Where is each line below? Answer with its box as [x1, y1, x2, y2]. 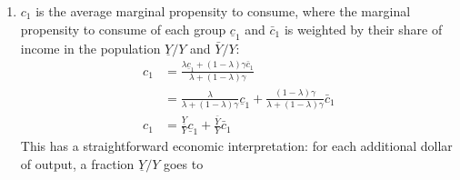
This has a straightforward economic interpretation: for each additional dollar [20, 136, 453, 155]
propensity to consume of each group [20, 19, 226, 38]
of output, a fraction [20, 154, 135, 173]
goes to [163, 154, 204, 173]
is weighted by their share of [284, 19, 443, 38]
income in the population [20, 38, 161, 57]
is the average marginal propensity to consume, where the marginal [35, 2, 411, 20]
